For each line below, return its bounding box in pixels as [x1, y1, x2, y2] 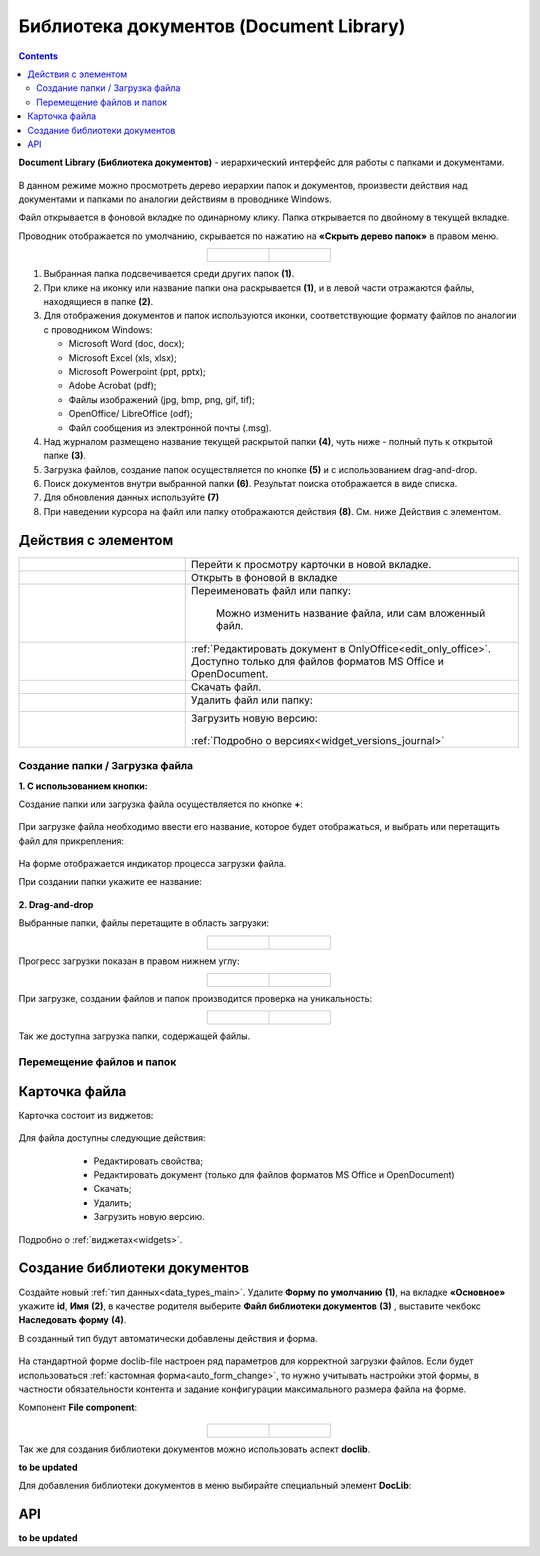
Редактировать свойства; [93, 1155, 204, 1167]
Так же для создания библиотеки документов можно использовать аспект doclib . [18, 1443, 371, 1455]
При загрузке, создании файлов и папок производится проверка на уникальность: [18, 993, 373, 1005]
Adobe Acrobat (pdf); [68, 380, 157, 392]
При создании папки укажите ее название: [18, 876, 202, 888]
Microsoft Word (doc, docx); [68, 338, 185, 350]
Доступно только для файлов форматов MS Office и [190, 654, 444, 668]
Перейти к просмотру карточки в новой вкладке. [190, 557, 432, 571]
